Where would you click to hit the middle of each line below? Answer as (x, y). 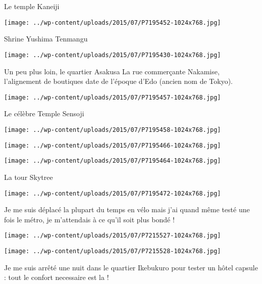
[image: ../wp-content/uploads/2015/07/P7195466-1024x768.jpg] (113, 145)
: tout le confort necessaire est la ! (57, 277)
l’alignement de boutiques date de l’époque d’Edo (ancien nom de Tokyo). (118, 81)
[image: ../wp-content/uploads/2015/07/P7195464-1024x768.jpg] (113, 161)
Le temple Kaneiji (32, 6)
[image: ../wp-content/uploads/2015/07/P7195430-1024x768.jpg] (113, 55)
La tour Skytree (29, 177)
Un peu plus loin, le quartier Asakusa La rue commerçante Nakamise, (112, 71)
